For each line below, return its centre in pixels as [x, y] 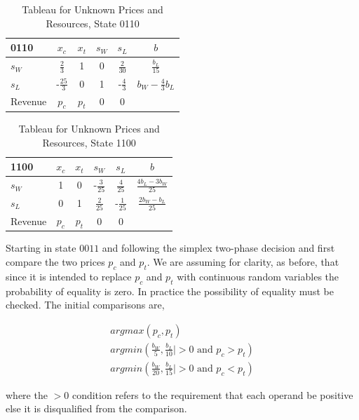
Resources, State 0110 [93, 23]
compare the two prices [55, 262]
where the [27, 394]
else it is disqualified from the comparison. [96, 408]
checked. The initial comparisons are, [85, 305]
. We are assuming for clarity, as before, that [243, 262]
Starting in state [41, 248]
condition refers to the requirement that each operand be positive [212, 394]
